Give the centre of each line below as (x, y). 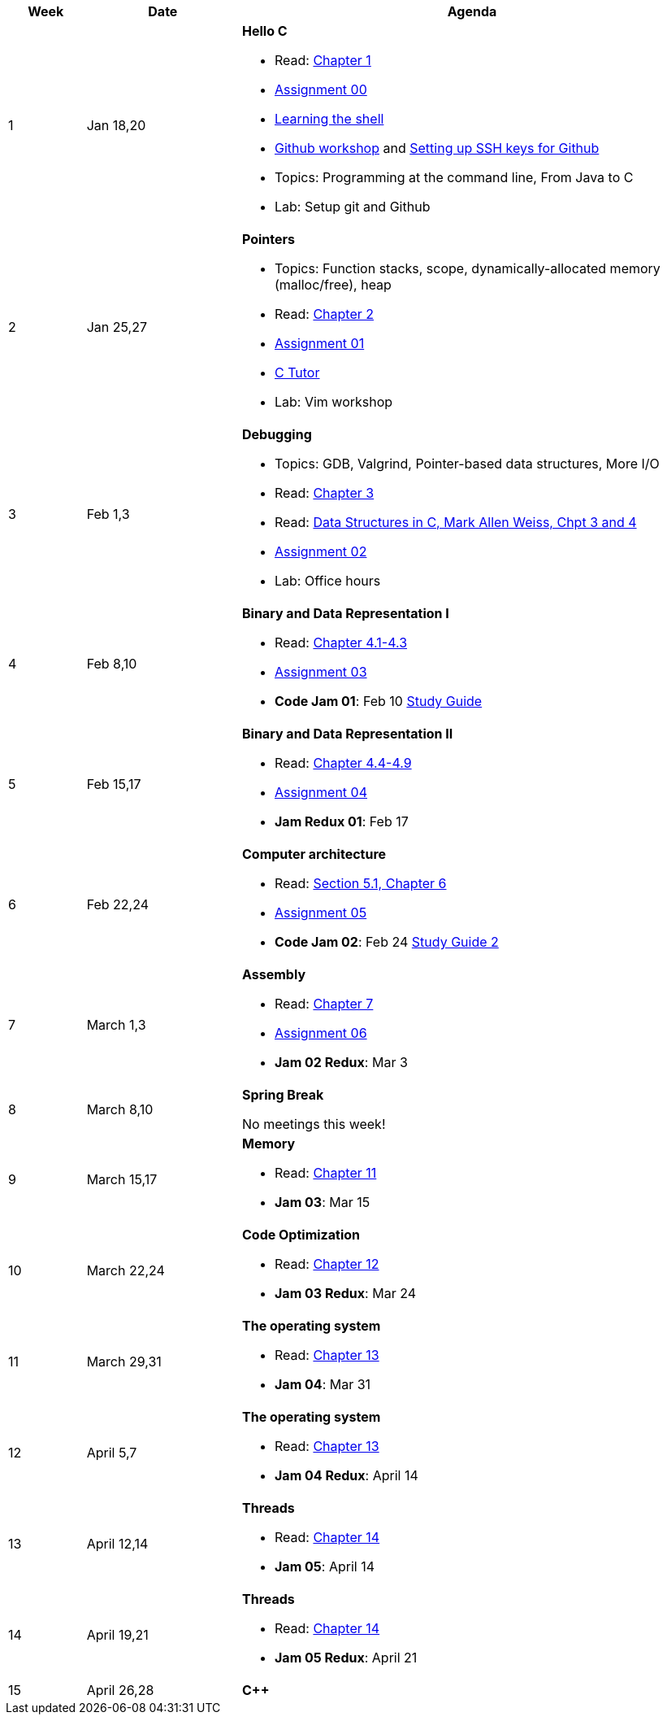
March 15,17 (122, 1179)
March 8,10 (120, 1109)
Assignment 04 (321, 792)
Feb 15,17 (114, 784)
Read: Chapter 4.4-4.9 (343, 763)
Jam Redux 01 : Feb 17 (341, 821)
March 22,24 (126, 1270)
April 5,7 (112, 1453)
